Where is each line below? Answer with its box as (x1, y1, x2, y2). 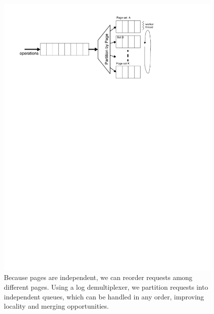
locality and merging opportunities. (4, 301, 109, 311)
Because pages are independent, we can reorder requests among (4, 272, 193, 282)
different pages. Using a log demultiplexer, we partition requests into (4, 282, 208, 292)
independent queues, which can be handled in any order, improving (4, 291, 204, 301)
